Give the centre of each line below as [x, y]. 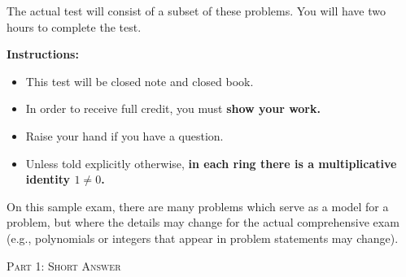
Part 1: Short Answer [64, 265]
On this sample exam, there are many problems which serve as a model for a [198, 206]
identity [48, 179]
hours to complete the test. [74, 26]
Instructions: [43, 54]
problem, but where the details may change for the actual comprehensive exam [203, 222]
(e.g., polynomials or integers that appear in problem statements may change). [203, 238]
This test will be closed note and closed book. [140, 81]
